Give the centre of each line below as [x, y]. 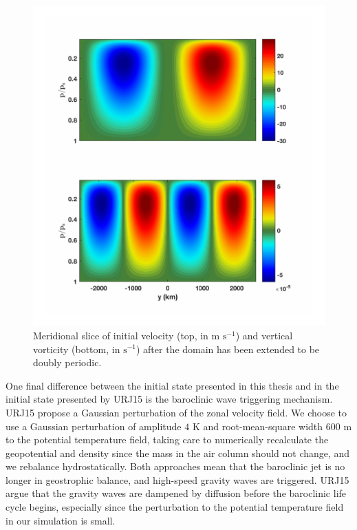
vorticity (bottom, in [77, 349]
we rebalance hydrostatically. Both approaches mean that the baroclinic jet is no [175, 466]
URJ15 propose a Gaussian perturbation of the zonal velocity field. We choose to [176, 412]
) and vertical [264, 335]
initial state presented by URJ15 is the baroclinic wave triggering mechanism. [169, 399]
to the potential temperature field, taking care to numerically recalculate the [167, 439]
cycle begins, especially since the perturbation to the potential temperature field [175, 507]
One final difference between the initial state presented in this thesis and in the [172, 385]
